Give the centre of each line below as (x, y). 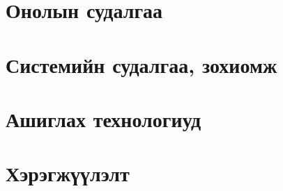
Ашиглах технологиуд (104, 118)
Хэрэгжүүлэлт (68, 173)
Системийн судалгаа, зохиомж (141, 64)
